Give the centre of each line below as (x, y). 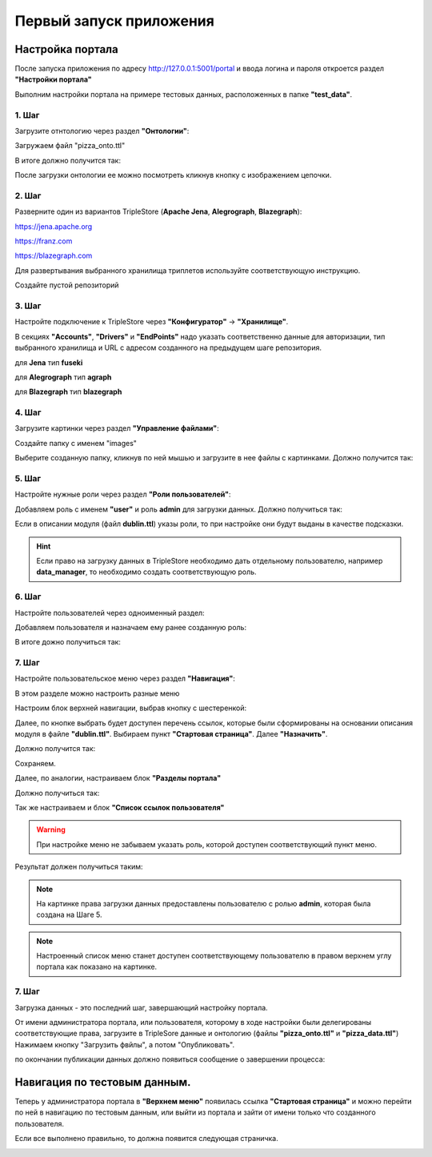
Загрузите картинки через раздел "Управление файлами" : (117, 428)
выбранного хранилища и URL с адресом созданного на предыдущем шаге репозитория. (168, 348)
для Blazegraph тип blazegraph (68, 392)
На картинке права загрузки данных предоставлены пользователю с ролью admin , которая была (204, 903)
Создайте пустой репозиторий (67, 285)
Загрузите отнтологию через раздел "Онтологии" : (102, 131)
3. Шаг (28, 306)
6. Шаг (28, 597)
